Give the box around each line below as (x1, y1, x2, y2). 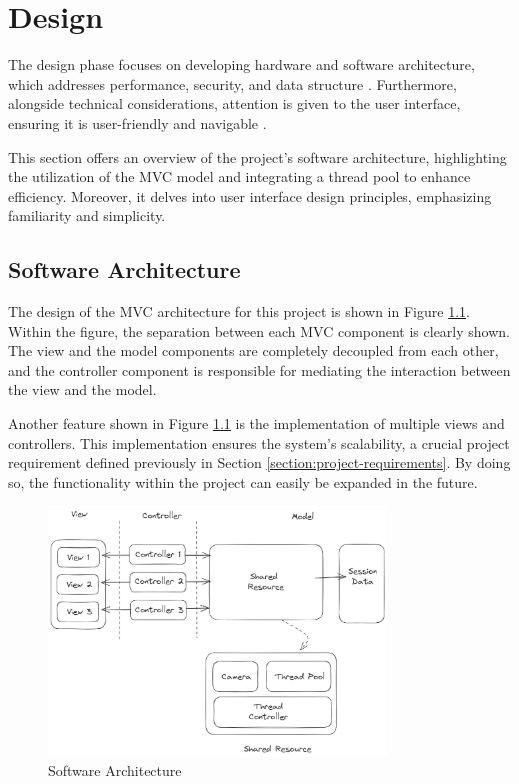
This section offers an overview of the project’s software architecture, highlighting (8, 146, 507, 167)
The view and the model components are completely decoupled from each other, (8, 340, 499, 361)
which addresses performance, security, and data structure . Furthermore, (8, 73, 457, 94)
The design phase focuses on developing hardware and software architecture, (8, 54, 475, 75)
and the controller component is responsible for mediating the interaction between (8, 359, 511, 380)
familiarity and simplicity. (8, 205, 166, 226)
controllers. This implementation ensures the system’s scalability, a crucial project (8, 432, 510, 453)
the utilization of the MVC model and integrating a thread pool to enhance (8, 166, 471, 187)
